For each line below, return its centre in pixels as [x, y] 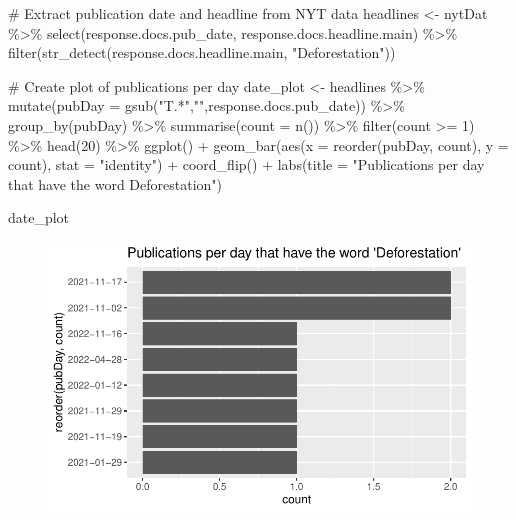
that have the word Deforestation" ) [115, 183]
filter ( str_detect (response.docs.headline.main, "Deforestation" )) [202, 52]
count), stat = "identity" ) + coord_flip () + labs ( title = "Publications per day [246, 164]
